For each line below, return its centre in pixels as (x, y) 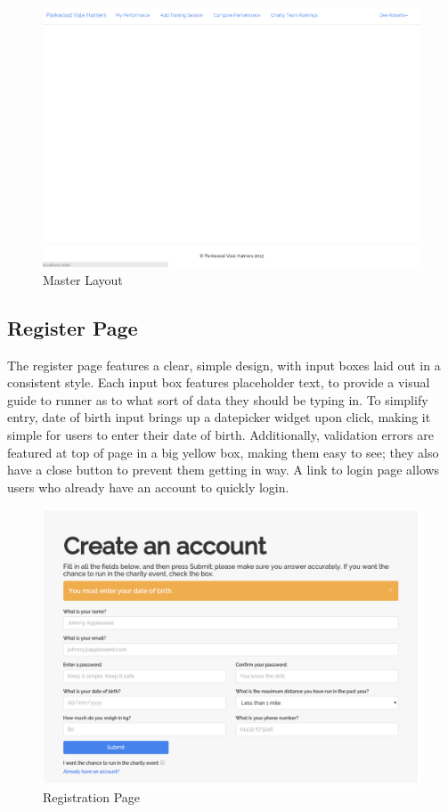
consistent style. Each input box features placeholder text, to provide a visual (219, 382)
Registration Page (92, 797)
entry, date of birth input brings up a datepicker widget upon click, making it (219, 417)
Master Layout (83, 279)
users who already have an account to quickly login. (148, 487)
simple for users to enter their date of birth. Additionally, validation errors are (221, 434)
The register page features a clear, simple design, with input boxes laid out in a (224, 365)
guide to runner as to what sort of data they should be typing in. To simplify (218, 399)
